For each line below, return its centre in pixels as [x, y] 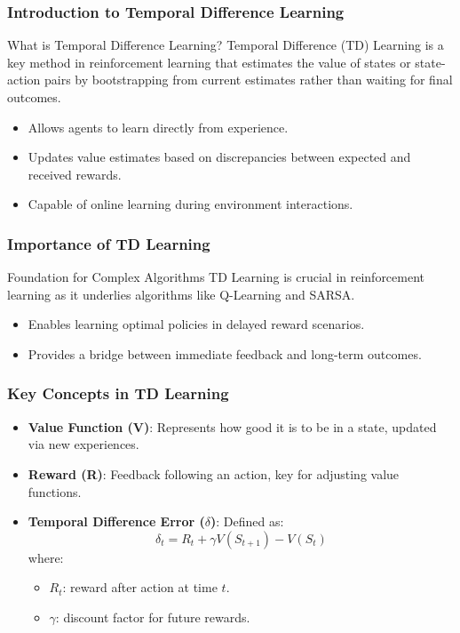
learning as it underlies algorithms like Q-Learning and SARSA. [181, 294]
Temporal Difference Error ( [116, 521]
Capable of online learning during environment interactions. [190, 204]
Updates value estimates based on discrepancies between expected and [219, 157]
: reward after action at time [140, 587]
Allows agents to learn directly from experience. [158, 127]
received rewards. [75, 174]
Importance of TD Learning [109, 243]
